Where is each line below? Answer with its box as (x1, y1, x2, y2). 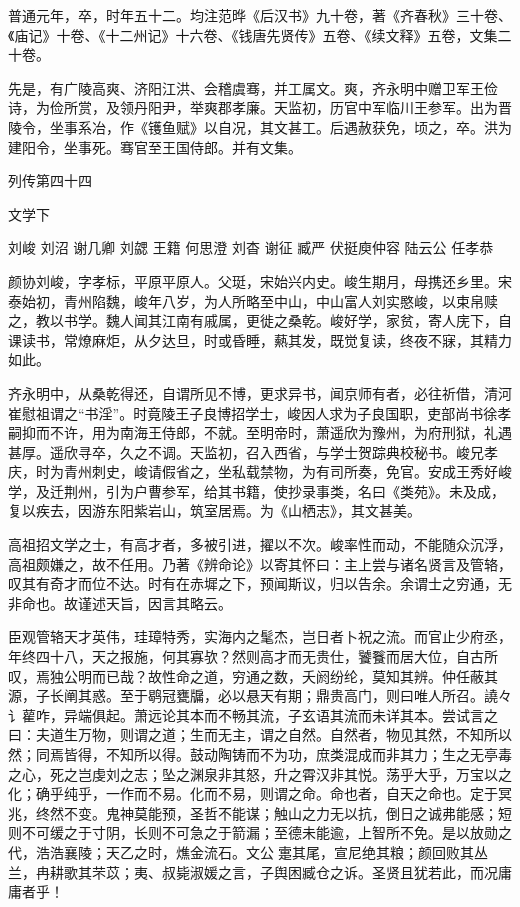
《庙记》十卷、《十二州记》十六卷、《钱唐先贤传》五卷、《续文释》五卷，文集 (8, 24, 498, 45)
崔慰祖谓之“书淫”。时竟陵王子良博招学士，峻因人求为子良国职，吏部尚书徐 (8, 402, 498, 423)
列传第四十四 (8, 170, 92, 191)
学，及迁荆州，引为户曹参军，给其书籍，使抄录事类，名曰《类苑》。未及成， (8, 480, 505, 501)
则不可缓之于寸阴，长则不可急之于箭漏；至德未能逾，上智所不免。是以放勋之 (8, 822, 512, 843)
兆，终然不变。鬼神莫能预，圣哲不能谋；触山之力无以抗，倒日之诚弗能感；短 (8, 802, 512, 823)
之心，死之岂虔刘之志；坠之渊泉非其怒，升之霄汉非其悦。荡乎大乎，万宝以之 (8, 763, 512, 784)
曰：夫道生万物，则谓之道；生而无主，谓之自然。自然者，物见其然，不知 (8, 724, 484, 745)
